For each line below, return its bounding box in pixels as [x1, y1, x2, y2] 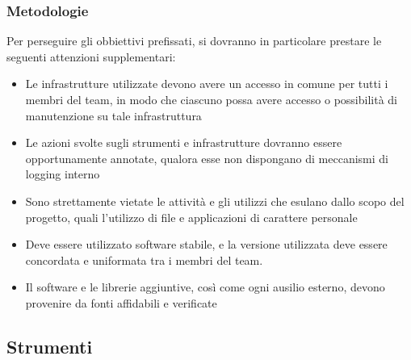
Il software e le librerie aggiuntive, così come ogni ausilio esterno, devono [25, 278, 385, 295]
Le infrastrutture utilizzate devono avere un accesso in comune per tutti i [25, 75, 388, 92]
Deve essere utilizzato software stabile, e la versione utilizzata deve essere [25, 236, 388, 253]
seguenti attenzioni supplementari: [6, 48, 176, 65]
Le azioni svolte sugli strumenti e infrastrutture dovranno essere [25, 134, 342, 151]
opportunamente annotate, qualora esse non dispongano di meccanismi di [25, 149, 388, 166]
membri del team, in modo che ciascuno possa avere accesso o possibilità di [25, 91, 398, 107]
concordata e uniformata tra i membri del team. [25, 251, 263, 268]
